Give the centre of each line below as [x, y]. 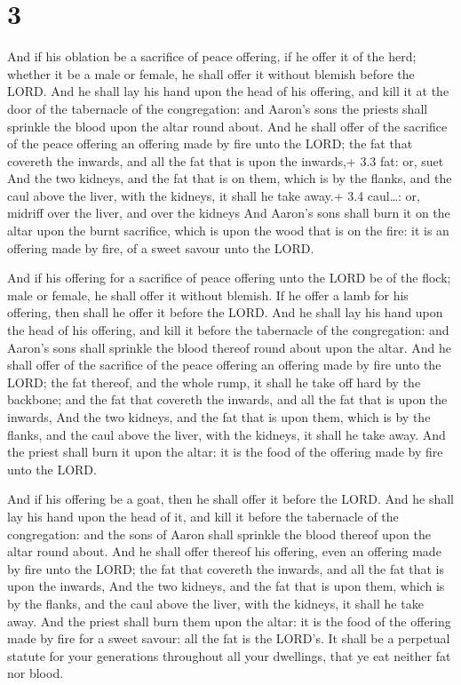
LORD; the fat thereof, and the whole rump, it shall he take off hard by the [214, 382]
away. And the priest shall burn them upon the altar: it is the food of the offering [229, 621]
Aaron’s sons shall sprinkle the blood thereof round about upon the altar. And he [229, 347]
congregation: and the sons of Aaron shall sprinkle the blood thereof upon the [219, 534]
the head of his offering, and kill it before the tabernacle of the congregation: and [228, 330]
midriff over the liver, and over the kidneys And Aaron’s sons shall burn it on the [229, 213]
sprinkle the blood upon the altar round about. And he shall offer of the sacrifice [227, 126]
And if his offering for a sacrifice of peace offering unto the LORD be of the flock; [229, 278]
